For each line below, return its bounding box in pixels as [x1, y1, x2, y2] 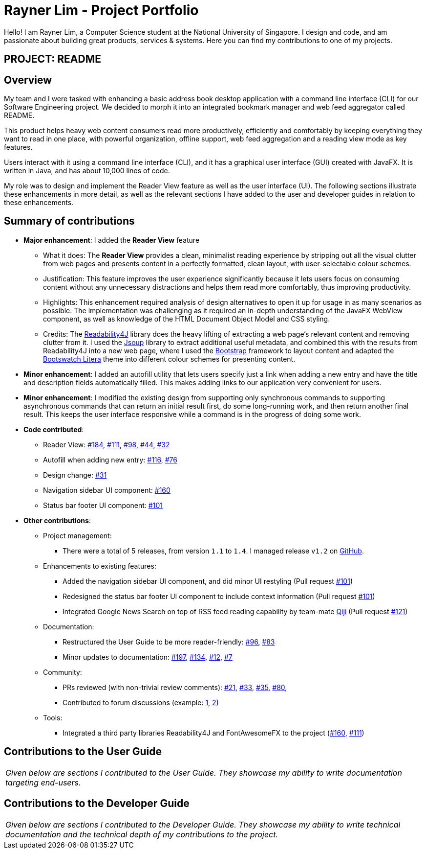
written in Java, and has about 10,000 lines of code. [4, 166, 170, 175]
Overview [4, 73, 52, 86]
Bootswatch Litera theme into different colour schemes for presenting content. [43, 354, 296, 363]
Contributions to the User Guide [4, 745, 162, 758]
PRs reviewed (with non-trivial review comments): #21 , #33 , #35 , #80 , [63, 683, 287, 692]
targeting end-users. [5, 777, 81, 787]
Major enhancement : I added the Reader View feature [23, 235, 200, 244]
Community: [43, 668, 82, 676]
